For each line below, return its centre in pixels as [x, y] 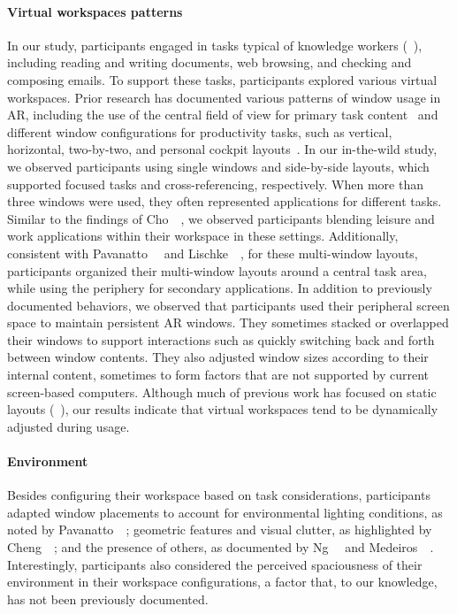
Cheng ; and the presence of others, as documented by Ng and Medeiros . [221, 547]
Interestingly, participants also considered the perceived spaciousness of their [215, 564]
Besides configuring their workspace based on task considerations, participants [219, 495]
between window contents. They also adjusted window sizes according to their [218, 357]
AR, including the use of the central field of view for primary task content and [223, 115]
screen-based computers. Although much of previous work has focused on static [222, 391]
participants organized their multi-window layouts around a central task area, [217, 270]
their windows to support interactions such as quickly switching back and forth [221, 339]
